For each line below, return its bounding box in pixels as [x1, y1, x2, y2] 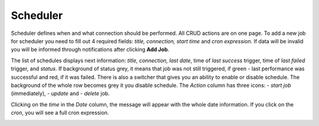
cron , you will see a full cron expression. [11, 109, 109, 117]
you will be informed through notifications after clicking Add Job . [11, 46, 170, 53]
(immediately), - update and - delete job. [11, 90, 110, 97]
